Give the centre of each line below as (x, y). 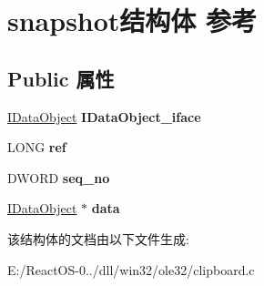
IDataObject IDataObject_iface (104, 116)
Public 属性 (61, 78)
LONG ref (37, 147)
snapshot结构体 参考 (132, 20)
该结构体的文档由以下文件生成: (98, 238)
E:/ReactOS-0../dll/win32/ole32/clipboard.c (131, 269)
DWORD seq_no (59, 177)
